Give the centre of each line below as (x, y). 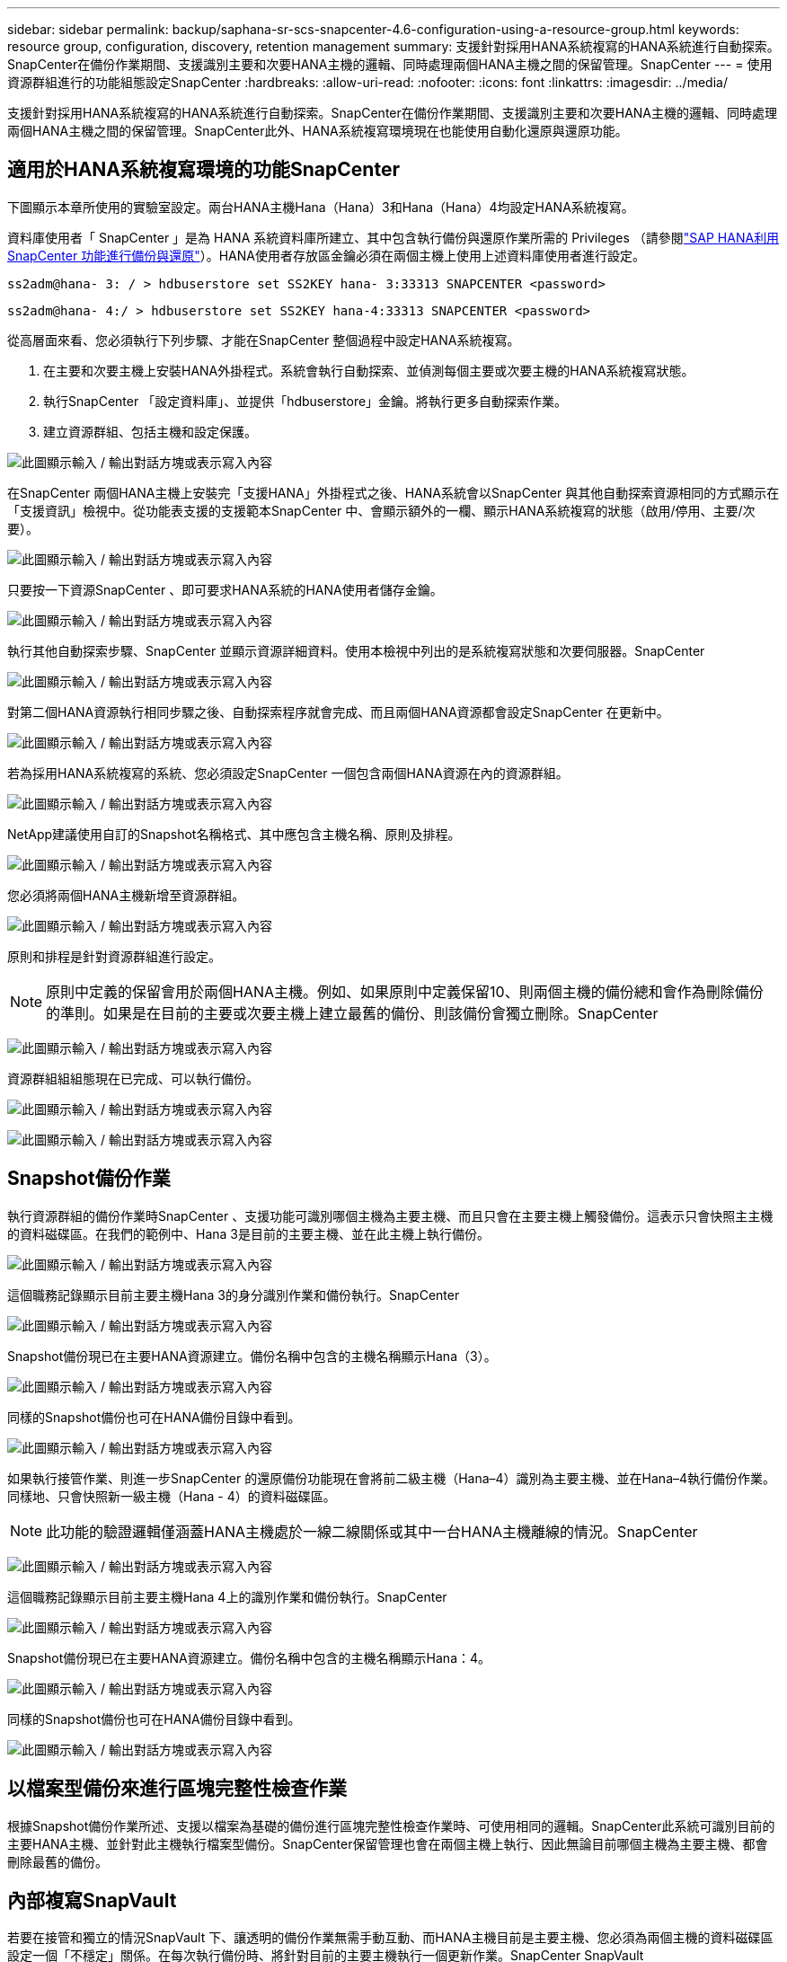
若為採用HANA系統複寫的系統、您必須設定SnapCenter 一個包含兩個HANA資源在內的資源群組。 (288, 773)
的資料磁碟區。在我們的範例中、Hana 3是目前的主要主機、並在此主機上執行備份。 (248, 1233)
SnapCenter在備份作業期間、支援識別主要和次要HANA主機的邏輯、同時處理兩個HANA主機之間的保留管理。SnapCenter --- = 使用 (390, 64)
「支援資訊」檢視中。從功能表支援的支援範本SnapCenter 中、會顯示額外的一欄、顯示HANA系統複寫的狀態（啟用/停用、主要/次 (381, 510)
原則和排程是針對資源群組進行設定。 (114, 956)
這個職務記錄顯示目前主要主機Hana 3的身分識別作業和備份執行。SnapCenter (234, 1295)
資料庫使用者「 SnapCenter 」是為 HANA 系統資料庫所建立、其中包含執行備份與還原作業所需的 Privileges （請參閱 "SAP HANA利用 (393, 237)
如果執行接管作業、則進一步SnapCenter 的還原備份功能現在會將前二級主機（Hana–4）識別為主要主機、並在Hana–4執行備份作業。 (392, 1478)
